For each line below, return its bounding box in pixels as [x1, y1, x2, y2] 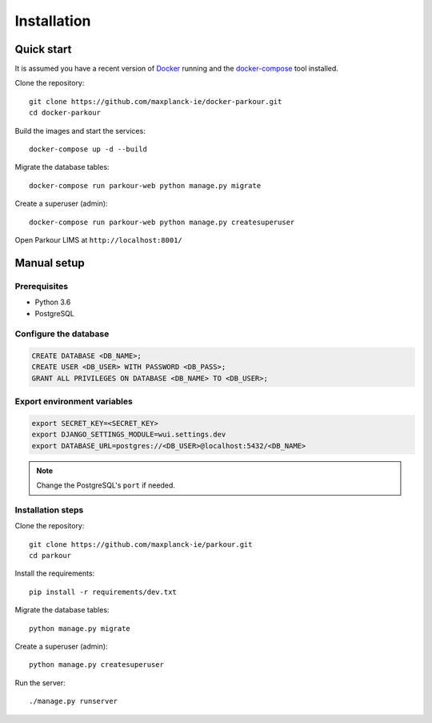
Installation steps [14, 504, 84, 516]
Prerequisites [14, 280, 68, 291]
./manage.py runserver [29, 697, 118, 706]
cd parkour [29, 551, 72, 560]
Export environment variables [14, 396, 134, 408]
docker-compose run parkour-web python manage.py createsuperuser [29, 217, 295, 227]
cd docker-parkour [29, 108, 102, 118]
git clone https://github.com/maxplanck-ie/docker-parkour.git [29, 97, 282, 106]
